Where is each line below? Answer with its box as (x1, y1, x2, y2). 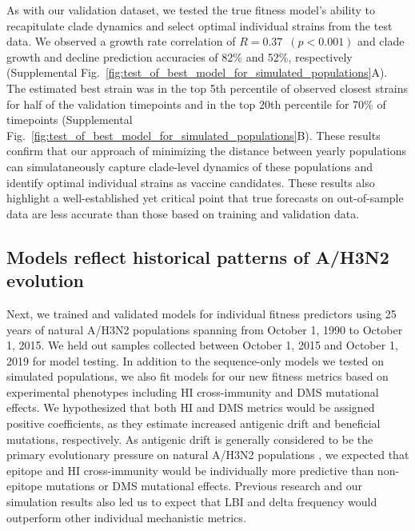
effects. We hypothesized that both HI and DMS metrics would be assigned (6, 399, 375, 416)
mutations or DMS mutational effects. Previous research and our (46, 477, 363, 494)
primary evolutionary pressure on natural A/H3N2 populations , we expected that (6, 446, 409, 463)
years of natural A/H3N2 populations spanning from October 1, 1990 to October (6, 321, 403, 337)
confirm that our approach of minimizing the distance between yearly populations (6, 142, 407, 159)
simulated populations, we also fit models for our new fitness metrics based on (6, 368, 389, 385)
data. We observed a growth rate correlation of (6, 33, 236, 50)
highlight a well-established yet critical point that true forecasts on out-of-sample (6, 190, 404, 206)
